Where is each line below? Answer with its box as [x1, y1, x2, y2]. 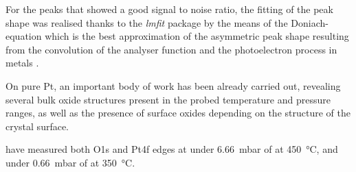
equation [5, 29, 42, 43]
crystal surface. [5, 119, 69, 133]
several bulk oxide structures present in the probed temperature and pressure [5, 92, 331, 106]
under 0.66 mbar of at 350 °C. [5, 155, 135, 169]
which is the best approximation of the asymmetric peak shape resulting [45, 29, 349, 43]
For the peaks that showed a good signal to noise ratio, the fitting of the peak [5, 2, 333, 16]
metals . [5, 56, 39, 70]
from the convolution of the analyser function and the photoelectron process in [5, 42, 337, 56]
